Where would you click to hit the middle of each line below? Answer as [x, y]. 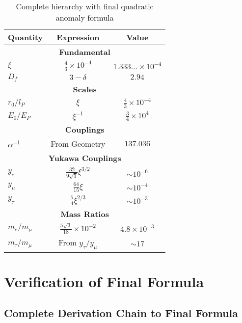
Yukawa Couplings [85, 158]
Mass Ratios [85, 214]
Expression [78, 37]
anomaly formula [85, 17]
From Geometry [78, 144]
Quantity [26, 37]
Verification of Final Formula [104, 282]
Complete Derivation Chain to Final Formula [121, 313]
